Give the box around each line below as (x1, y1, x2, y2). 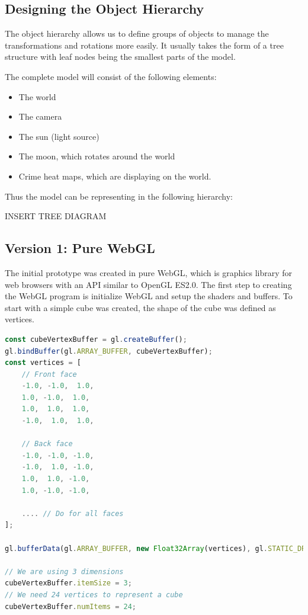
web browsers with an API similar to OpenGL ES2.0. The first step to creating (5, 278, 292, 290)
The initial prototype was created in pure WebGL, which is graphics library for (5, 266, 292, 278)
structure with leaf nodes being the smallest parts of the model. (5, 50, 236, 63)
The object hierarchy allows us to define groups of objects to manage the (5, 27, 269, 40)
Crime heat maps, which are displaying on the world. (18, 169, 211, 182)
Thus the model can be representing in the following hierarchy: (5, 190, 233, 202)
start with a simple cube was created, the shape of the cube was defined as (5, 301, 276, 313)
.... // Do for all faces (21, 509, 124, 518)
